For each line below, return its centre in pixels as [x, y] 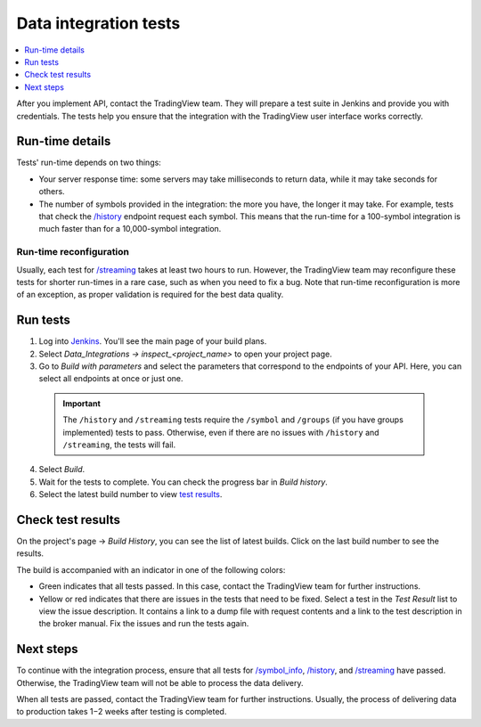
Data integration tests [98, 23]
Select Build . [62, 470]
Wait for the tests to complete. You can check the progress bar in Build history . [183, 482]
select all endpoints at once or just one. [111, 379]
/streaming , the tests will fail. [119, 445]
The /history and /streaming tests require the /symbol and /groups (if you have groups [233, 420]
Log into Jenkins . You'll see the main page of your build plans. [153, 341]
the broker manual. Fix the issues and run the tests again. [144, 624]
